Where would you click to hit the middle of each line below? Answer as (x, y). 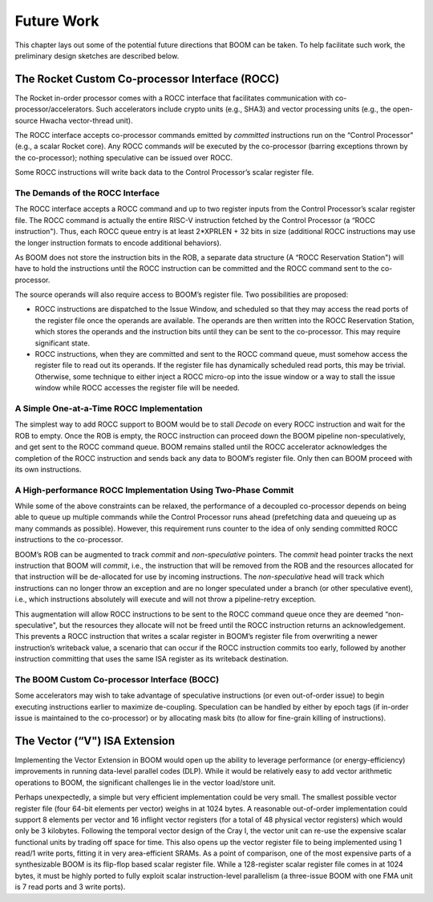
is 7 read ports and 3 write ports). (70, 887)
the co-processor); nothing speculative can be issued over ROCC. (123, 157)
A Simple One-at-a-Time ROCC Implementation (109, 408)
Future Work (57, 21)
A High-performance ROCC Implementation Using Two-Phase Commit (154, 490)
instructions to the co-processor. (69, 540)
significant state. (62, 343)
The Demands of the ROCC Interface (87, 192)
